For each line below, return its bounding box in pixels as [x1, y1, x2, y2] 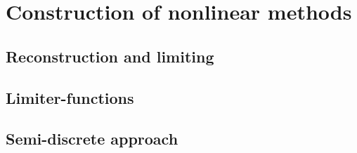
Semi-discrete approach [6, 128, 178, 149]
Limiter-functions [6, 86, 134, 108]
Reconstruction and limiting [6, 45, 214, 67]
